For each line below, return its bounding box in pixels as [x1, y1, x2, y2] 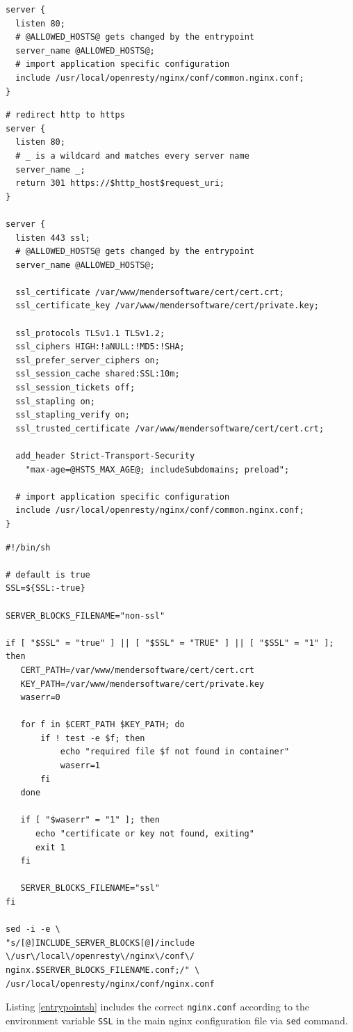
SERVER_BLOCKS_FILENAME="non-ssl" [6, 610, 165, 621]
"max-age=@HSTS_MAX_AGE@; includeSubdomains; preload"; [25, 464, 290, 475]
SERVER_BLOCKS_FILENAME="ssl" [20, 883, 160, 894]
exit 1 [35, 842, 65, 852]
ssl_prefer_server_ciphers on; [15, 355, 160, 365]
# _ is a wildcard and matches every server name [15, 150, 249, 161]
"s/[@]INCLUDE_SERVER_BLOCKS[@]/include [6, 937, 195, 948]
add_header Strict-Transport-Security [15, 451, 195, 461]
